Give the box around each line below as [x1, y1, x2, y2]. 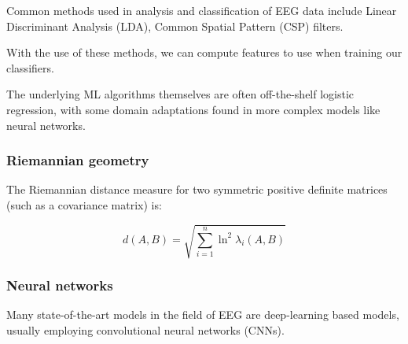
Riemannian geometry [6, 150, 149, 170]
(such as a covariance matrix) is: [6, 196, 162, 213]
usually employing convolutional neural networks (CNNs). [6, 321, 285, 338]
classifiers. [6, 59, 54, 76]
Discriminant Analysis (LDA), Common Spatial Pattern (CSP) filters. [6, 17, 344, 34]
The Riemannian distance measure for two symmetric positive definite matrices [6, 181, 388, 198]
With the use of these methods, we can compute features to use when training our [6, 44, 402, 61]
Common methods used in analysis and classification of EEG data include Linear [6, 2, 397, 18]
